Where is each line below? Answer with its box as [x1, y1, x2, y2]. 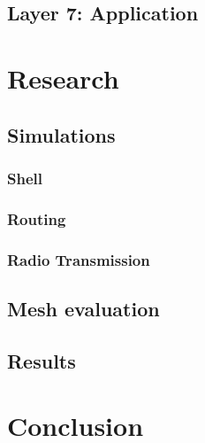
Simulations [7, 120, 116, 148]
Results [7, 346, 76, 374]
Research [7, 59, 119, 96]
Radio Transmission [7, 248, 150, 270]
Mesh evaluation [7, 294, 160, 322]
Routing [7, 207, 66, 229]
